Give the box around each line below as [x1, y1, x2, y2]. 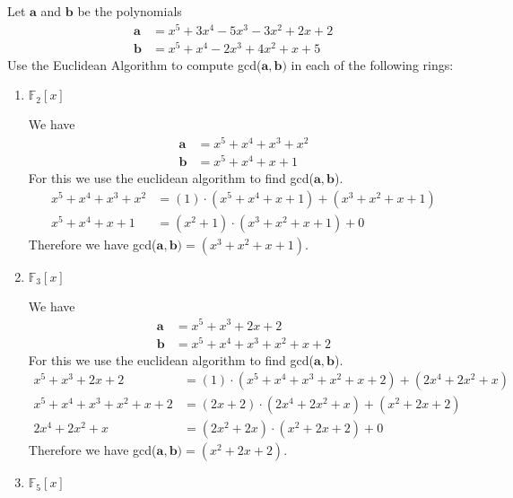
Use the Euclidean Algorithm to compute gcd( [7, 55, 262, 74]
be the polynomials [77, 2, 182, 20]
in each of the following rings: [291, 55, 454, 74]
